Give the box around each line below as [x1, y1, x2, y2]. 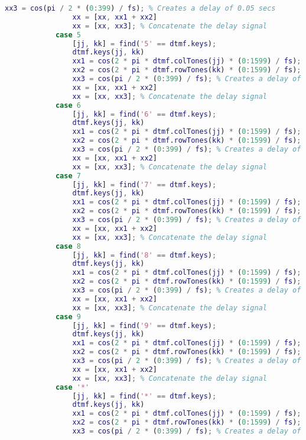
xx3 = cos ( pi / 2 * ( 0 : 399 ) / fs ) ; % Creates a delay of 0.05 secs [5, 4, 276, 12]
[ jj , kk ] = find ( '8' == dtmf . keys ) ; [72, 250, 217, 259]
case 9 [55, 312, 81, 321]
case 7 [55, 171, 81, 180]
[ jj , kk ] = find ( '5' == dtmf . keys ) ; [72, 39, 217, 48]
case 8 [55, 242, 81, 250]
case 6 [55, 101, 81, 110]
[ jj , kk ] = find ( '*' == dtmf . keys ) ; [72, 391, 217, 400]
